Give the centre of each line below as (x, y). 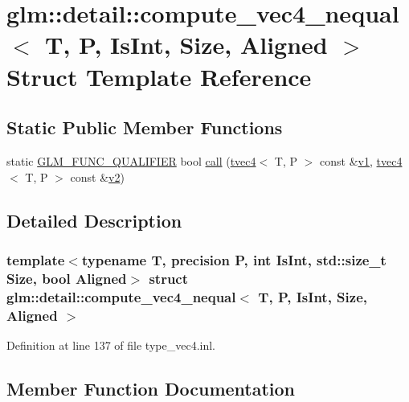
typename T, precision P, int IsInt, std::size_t (234, 259)
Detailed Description (94, 220)
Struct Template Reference (159, 76)
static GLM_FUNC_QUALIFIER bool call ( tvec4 (131, 160)
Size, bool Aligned (67, 278)
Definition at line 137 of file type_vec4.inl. (111, 345)
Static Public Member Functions (145, 127)
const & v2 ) (97, 176)
